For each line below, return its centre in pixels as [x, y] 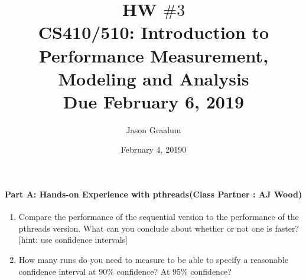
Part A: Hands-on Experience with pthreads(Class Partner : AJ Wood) [154, 194]
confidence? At [143, 271]
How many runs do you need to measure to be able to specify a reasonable [153, 260]
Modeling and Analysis [154, 78]
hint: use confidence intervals [73, 240]
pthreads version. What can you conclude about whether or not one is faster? [159, 228]
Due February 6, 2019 [154, 101]
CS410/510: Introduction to [154, 32]
